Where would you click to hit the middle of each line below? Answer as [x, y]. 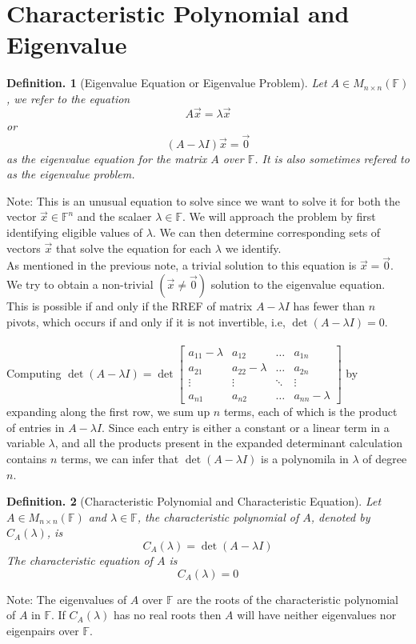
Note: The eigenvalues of [67, 599]
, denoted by [340, 516]
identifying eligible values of [75, 232]
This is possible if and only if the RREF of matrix [130, 305]
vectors [24, 248]
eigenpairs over [43, 630]
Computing [34, 372]
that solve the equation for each [134, 248]
